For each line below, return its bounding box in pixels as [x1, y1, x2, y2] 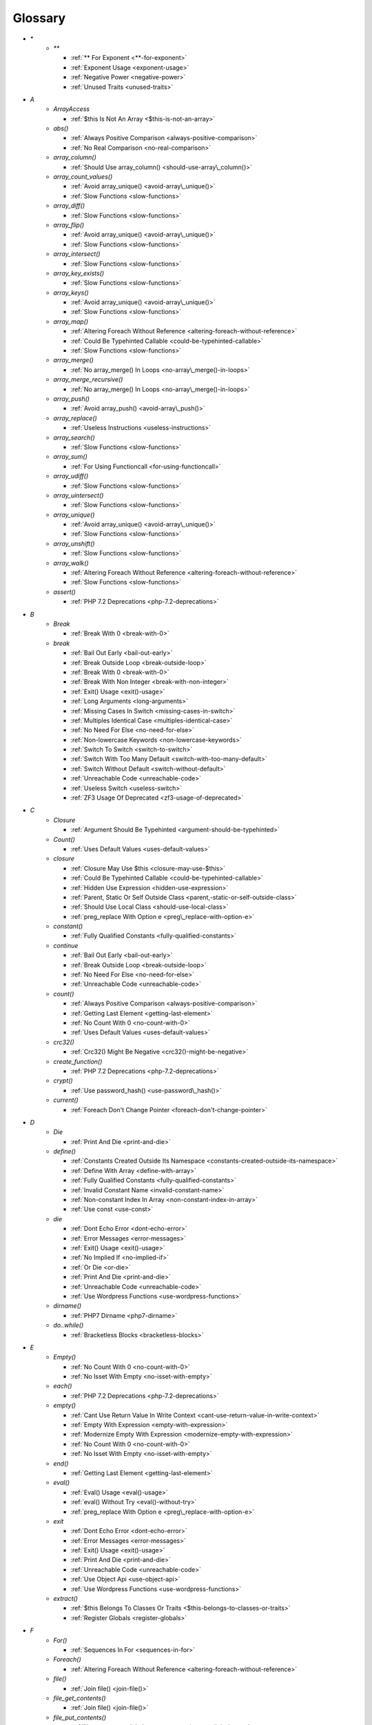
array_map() [53, 317, 89, 326]
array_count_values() [53, 172, 113, 181]
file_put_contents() [53, 1713, 107, 1722]
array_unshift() [53, 539, 95, 548]
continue [53, 941, 79, 949]
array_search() [53, 433, 96, 442]
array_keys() [53, 288, 89, 297]
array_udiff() [53, 472, 89, 480]
